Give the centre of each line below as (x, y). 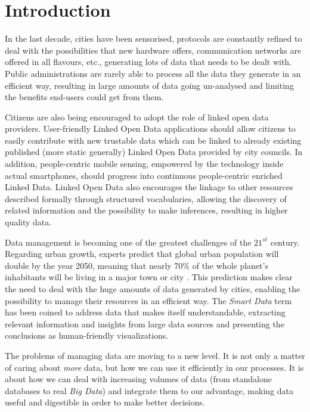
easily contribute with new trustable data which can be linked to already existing (153, 140)
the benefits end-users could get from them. (84, 97)
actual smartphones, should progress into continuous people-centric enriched (144, 175)
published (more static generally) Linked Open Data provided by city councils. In (154, 152)
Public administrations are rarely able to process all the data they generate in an (153, 73)
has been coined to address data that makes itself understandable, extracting (145, 312)
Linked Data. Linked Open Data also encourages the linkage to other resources (149, 187)
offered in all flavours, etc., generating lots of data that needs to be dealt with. (148, 62)
